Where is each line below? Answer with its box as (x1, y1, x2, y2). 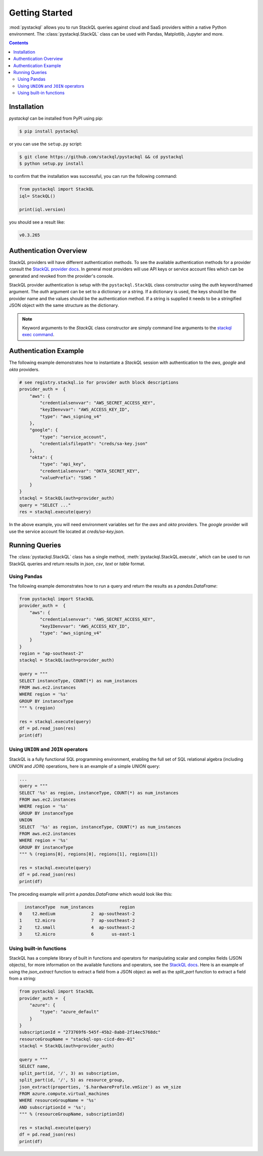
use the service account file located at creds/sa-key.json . (9, 529, 125, 534)
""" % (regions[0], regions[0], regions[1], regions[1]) (19, 852, 158, 857)
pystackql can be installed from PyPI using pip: (9, 115, 103, 121)
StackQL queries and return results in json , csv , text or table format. (9, 561, 146, 567)
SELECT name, (19, 1063, 51, 1069)
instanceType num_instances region (24, 904, 135, 910)
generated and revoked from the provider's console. (9, 273, 114, 279)
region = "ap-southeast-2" (19, 651, 84, 656)
